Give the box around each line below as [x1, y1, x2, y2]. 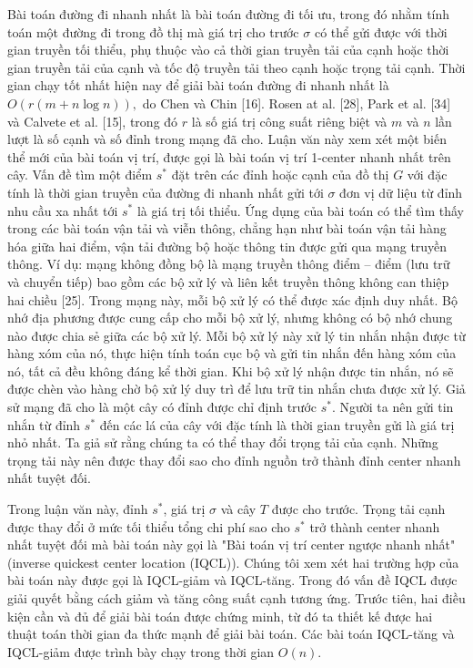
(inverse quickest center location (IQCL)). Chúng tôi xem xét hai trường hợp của [7, 552, 459, 571]
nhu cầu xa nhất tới [7, 200, 118, 220]
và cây [220, 499, 257, 519]
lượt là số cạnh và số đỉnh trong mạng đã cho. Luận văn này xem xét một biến [7, 129, 447, 149]
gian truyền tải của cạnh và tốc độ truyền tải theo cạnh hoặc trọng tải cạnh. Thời [7, 57, 466, 77]
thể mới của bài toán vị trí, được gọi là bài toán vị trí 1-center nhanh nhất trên [7, 147, 451, 166]
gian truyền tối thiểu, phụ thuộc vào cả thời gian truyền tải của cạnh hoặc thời [7, 40, 449, 59]
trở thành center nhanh [309, 517, 440, 536]
